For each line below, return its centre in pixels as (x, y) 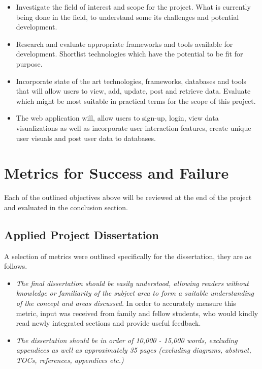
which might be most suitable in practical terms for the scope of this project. (136, 101)
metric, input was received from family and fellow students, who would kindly (137, 313)
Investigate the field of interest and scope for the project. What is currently (133, 7)
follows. (16, 266)
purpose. (29, 63)
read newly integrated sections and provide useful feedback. (108, 323)
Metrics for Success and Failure (117, 173)
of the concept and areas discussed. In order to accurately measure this (126, 303)
